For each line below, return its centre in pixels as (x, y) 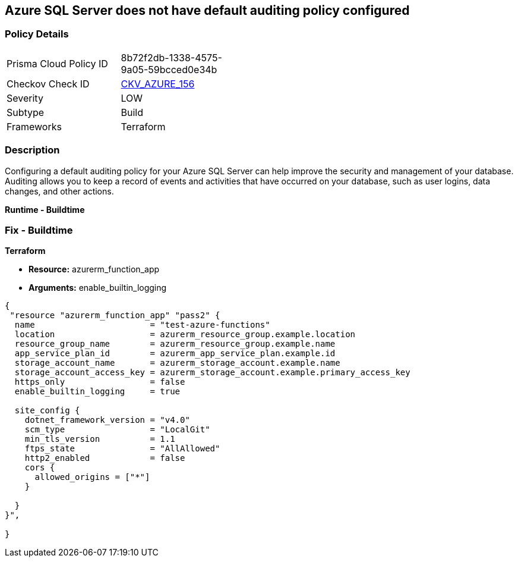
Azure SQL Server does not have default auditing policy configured (207, 10)
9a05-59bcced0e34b (169, 69)
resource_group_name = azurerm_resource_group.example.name (175, 344)
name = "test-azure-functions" (142, 325)
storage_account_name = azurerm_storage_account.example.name (177, 363)
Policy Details (37, 34)
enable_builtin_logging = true (97, 392)
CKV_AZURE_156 (158, 84)
